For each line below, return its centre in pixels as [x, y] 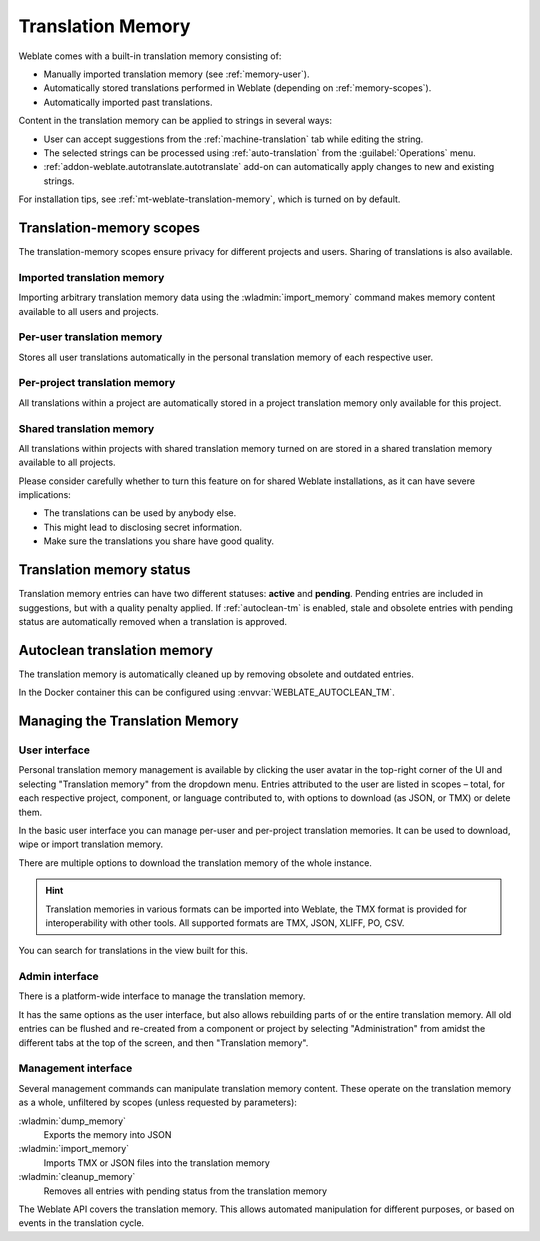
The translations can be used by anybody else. [140, 513]
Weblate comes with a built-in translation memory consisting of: [150, 56]
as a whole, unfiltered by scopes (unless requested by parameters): [157, 1102]
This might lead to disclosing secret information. [142, 527]
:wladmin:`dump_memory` [72, 1121]
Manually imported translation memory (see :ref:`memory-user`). [176, 74]
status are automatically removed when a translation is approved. [153, 621]
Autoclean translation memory [116, 650]
